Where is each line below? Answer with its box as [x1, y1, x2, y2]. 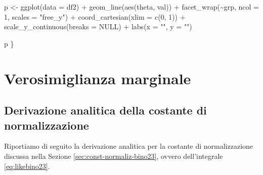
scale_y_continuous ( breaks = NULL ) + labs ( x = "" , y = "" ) [4, 21, 192, 32]
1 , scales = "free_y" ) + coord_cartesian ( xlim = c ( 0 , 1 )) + [4, 11, 186, 22]
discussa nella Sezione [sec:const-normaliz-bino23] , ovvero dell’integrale [4, 150, 223, 161]
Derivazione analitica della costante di [4, 102, 207, 118]
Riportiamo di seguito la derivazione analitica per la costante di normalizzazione [4, 141, 253, 151]
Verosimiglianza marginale [4, 68, 191, 88]
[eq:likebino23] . [4, 160, 50, 171]
